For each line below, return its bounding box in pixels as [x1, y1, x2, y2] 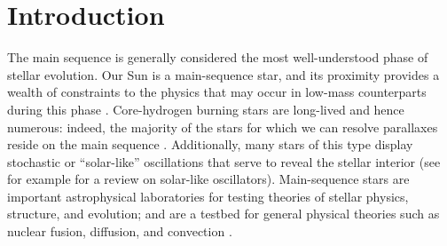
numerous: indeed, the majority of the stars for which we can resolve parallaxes [7, 117, 438, 136]
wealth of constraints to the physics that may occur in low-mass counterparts [7, 83, 427, 101]
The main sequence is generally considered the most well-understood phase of [7, 48, 428, 67]
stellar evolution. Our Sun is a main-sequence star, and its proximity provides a [7, 65, 440, 83]
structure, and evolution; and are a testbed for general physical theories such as [7, 204, 440, 223]
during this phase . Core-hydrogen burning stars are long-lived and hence [7, 99, 404, 118]
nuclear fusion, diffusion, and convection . [7, 222, 232, 241]
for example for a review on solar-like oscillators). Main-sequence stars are [7, 170, 410, 188]
